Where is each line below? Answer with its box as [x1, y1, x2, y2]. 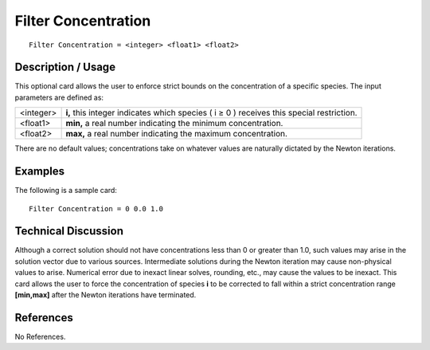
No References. [14, 332, 66, 341]
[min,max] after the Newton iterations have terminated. [14, 290, 197, 299]
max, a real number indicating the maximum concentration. [65, 128, 288, 140]
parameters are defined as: [14, 92, 104, 102]
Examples [14, 164, 65, 179]
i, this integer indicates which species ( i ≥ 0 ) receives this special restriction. [65, 108, 358, 119]
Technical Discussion [14, 224, 123, 238]
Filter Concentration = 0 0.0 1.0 [29, 204, 163, 213]
